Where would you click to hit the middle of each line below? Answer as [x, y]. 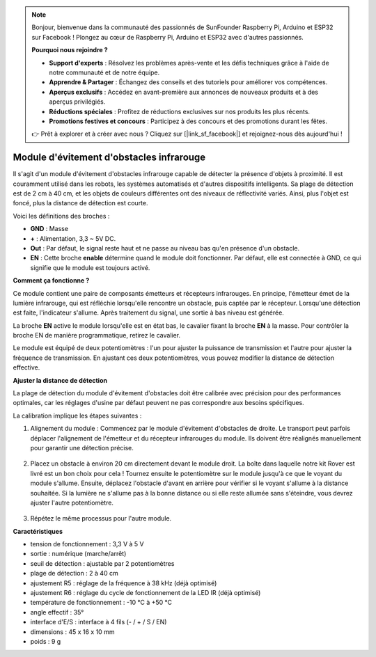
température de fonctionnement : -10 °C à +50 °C [101, 603]
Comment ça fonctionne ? [51, 280]
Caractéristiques [38, 531]
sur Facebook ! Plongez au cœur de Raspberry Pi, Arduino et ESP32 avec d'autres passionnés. [168, 37]
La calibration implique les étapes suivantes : [77, 415]
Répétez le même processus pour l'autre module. [101, 519]
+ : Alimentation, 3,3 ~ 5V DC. [73, 238]
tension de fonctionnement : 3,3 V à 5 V [87, 544]
